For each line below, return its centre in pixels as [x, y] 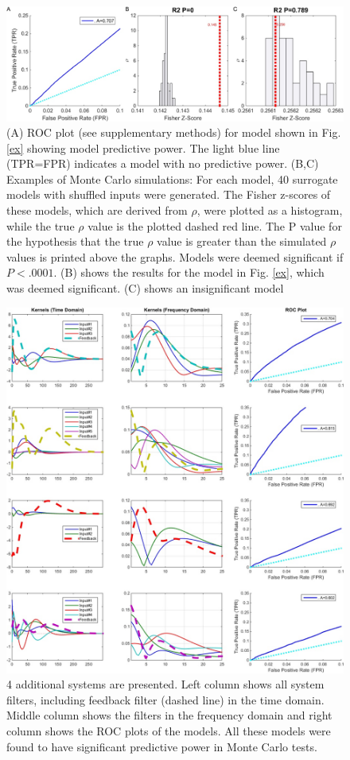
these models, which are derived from [97, 210]
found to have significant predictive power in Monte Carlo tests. [162, 746]
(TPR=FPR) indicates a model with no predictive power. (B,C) [163, 163]
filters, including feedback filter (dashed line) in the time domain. [165, 699]
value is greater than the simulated [242, 241]
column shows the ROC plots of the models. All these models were [169, 730]
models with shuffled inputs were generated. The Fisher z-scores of [169, 194]
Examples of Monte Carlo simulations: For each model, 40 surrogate [172, 178]
